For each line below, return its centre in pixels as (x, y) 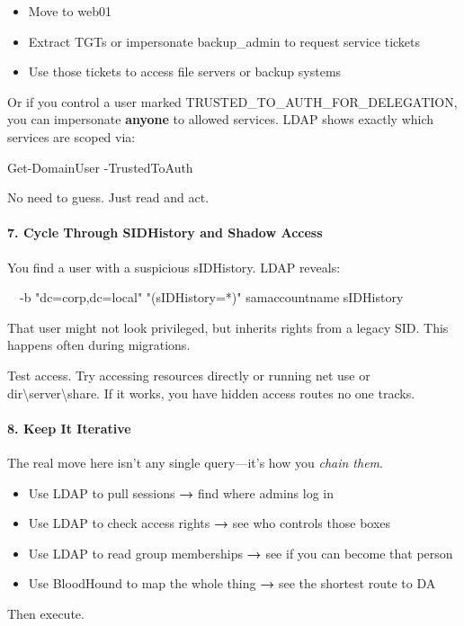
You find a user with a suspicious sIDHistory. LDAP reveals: (174, 267)
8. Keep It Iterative (69, 428)
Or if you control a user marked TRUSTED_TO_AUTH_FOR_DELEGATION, (232, 101)
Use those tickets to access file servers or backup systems (185, 72)
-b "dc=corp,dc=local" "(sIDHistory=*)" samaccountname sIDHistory (211, 297)
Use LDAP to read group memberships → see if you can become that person (241, 553)
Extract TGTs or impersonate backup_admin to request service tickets (224, 41)
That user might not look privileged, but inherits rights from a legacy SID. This (228, 327)
